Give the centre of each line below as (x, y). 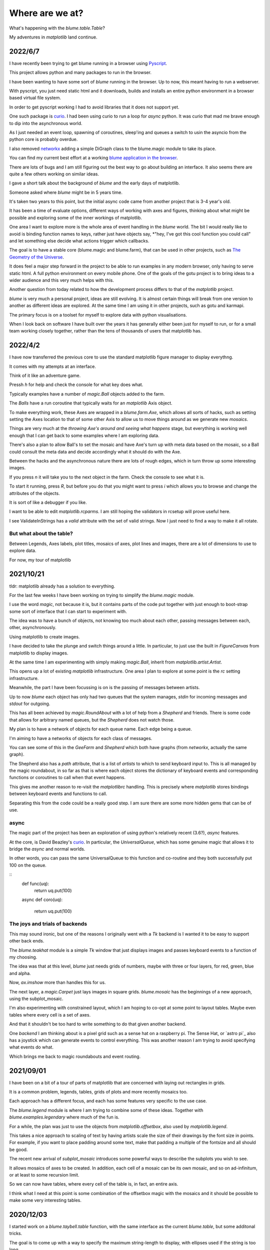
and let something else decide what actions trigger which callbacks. (79, 241)
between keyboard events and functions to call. (58, 794)
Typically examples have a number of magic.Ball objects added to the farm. (87, 394)
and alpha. (20, 973)
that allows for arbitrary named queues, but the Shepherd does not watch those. (92, 719)
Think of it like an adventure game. (45, 375)
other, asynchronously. (33, 627)
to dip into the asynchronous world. (46, 123)
